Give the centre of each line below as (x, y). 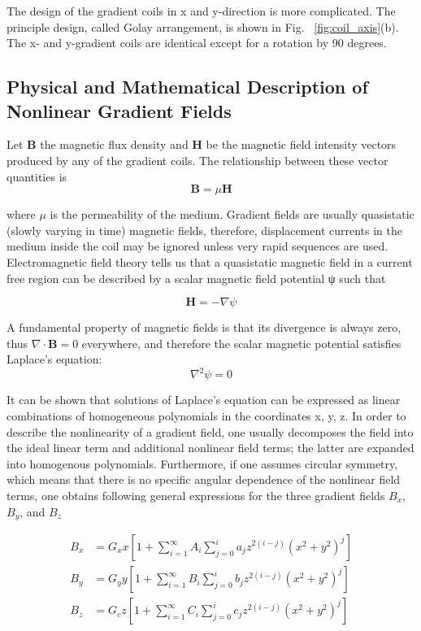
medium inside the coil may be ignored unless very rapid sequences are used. (197, 246)
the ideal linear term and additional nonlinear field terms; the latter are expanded (210, 448)
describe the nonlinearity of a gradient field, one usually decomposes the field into (210, 431)
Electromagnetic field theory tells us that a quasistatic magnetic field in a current (210, 261)
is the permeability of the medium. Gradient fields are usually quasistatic (232, 214)
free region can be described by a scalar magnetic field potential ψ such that (196, 278)
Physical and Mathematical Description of (187, 87)
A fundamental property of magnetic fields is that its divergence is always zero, (204, 327)
